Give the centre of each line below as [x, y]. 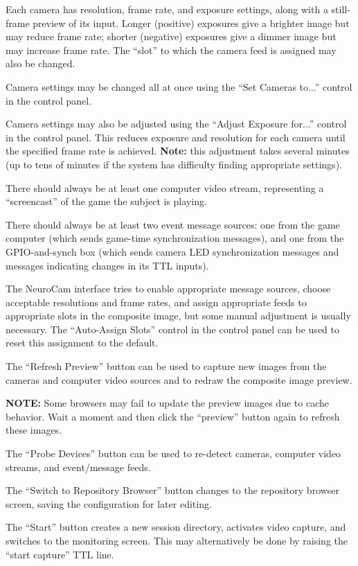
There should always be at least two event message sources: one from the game [173, 224]
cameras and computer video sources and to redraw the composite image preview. [179, 379]
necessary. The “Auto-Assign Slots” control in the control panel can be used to [172, 329]
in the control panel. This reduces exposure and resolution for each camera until [176, 137]
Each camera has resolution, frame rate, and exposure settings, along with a [167, 9]
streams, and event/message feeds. [78, 467]
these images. [34, 430]
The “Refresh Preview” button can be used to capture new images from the [166, 366]
